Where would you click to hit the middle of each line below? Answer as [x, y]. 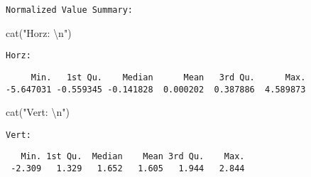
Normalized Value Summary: [69, 10]
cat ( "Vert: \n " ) [38, 112]
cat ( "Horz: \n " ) [39, 32]
